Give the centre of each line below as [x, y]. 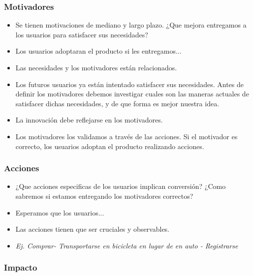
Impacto [21, 267]
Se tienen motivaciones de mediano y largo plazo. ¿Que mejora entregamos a [131, 25]
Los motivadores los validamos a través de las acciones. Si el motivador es [126, 136]
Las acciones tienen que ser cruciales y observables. [93, 229]
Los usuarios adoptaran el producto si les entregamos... [98, 51]
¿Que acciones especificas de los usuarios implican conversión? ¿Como [121, 186]
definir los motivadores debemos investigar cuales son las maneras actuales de [132, 94]
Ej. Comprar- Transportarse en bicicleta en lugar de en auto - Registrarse [127, 245]
